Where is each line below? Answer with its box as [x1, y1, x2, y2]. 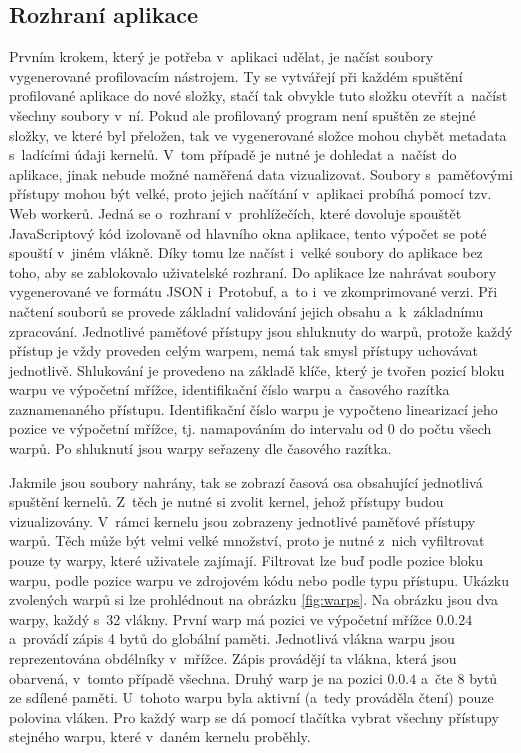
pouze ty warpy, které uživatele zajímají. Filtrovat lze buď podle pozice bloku [9, 550, 483, 571]
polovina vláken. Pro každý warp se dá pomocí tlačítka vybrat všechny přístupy [9, 706, 499, 727]
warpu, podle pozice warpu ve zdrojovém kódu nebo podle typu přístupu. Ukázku [9, 569, 510, 590]
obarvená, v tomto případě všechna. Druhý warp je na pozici [9, 667, 383, 688]
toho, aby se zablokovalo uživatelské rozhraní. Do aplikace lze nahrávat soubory [9, 261, 497, 282]
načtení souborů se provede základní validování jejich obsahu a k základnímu [9, 300, 484, 321]
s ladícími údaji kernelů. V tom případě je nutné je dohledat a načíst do [9, 144, 457, 165]
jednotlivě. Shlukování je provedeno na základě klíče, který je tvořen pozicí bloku [9, 359, 505, 380]
